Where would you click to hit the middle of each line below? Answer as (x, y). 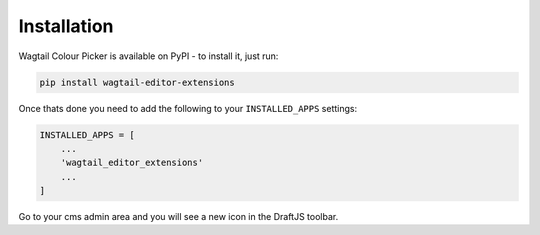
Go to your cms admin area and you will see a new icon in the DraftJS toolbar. (178, 217)
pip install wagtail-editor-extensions (137, 82)
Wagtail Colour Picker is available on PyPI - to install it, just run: (148, 56)
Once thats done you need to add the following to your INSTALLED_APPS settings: (188, 108)
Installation (66, 26)
